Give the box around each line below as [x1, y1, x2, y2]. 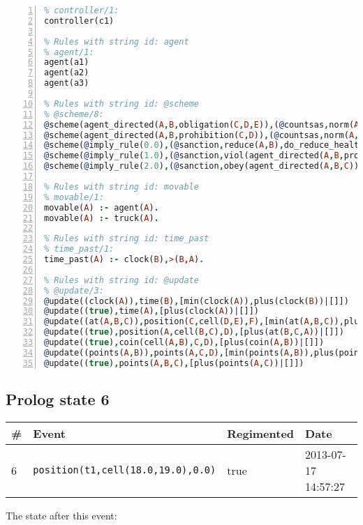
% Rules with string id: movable [44, 181, 199, 192]
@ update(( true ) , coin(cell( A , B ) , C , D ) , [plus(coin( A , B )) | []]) [44, 337, 325, 347]
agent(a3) [44, 78, 89, 89]
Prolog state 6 [6, 388, 110, 410]
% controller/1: [44, 6, 119, 15]
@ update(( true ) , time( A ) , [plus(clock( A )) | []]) [44, 306, 259, 317]
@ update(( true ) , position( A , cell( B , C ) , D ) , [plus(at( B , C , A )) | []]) [44, 327, 344, 337]
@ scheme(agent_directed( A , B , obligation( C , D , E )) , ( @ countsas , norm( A [44, 119, 360, 130]
